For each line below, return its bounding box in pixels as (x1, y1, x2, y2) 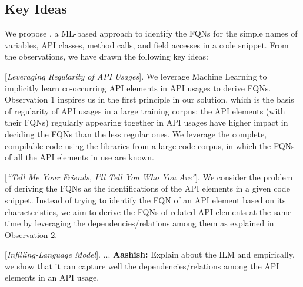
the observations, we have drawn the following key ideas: (5, 50, 209, 62)
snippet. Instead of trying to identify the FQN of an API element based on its (5, 193, 286, 206)
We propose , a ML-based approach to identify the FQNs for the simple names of (5, 27, 298, 39)
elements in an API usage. (5, 271, 99, 283)
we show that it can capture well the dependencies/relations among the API (5, 259, 279, 272)
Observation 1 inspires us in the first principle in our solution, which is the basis (5, 93, 294, 105)
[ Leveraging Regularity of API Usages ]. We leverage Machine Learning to (5, 70, 267, 82)
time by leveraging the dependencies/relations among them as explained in (5, 217, 274, 229)
